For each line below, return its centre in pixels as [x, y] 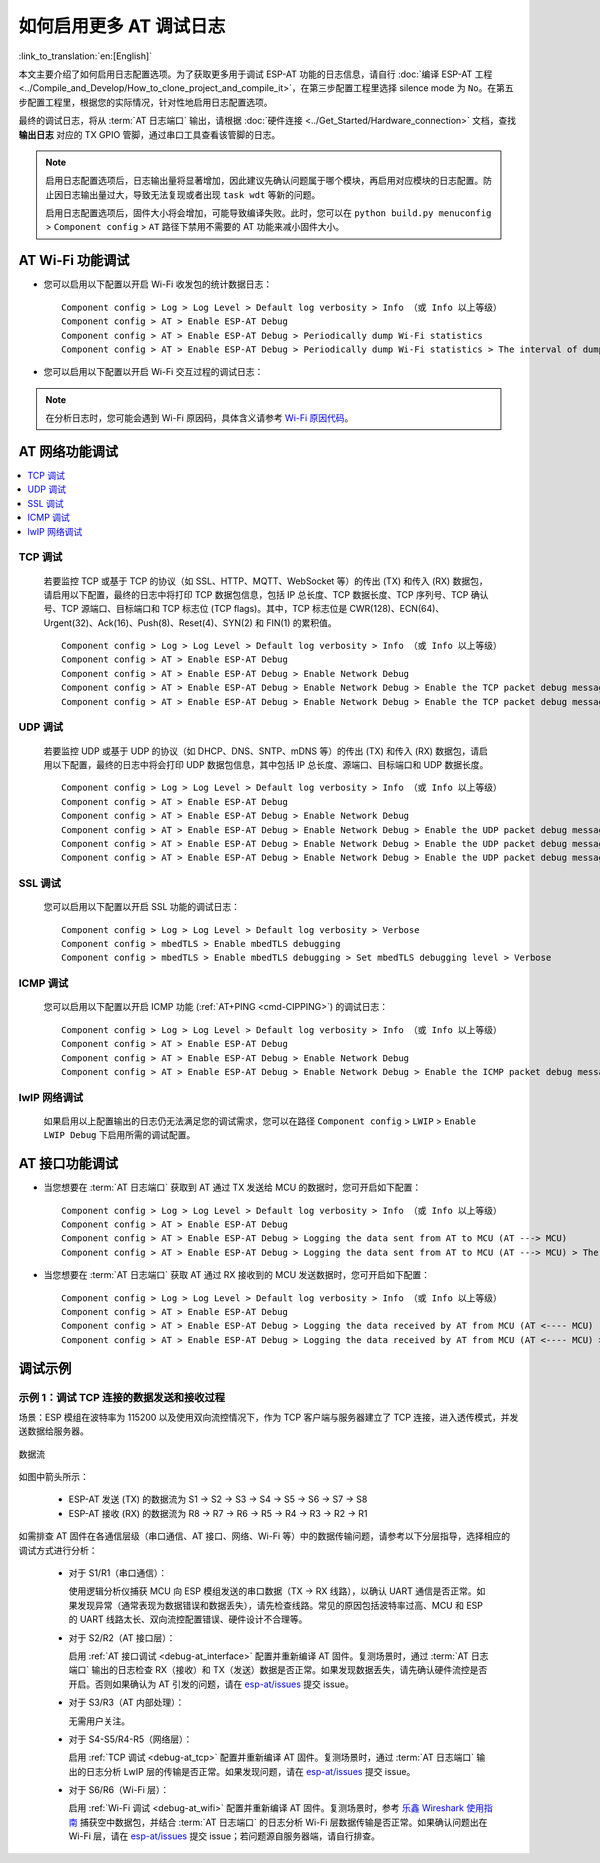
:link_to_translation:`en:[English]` [85, 56]
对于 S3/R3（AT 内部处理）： [126, 1702]
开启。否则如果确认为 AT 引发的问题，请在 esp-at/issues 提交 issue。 [211, 1684]
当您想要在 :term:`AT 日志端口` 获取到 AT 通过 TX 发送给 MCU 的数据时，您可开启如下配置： [232, 1187]
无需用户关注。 [99, 1721]
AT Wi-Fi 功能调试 [74, 260]
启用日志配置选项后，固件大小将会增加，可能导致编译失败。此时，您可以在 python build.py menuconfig [268, 213]
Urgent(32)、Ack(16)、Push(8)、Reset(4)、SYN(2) [148, 622]
